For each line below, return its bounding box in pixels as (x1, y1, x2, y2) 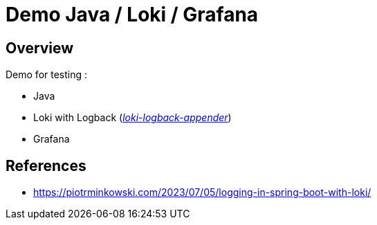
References (6, 156, 86, 174)
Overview (6, 39, 74, 57)
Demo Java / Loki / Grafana (6, 3, 259, 26)
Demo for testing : (6, 69, 88, 81)
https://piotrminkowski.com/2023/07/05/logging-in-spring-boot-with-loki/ (33, 186, 371, 199)
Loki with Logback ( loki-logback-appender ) (33, 111, 232, 124)
